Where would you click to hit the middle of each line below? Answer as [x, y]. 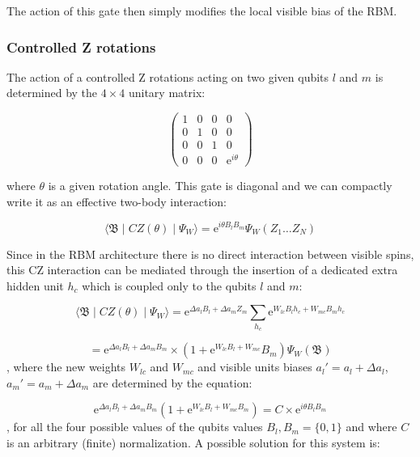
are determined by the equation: [172, 382]
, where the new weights [66, 367]
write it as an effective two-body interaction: [117, 201]
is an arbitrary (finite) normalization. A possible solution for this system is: [193, 442]
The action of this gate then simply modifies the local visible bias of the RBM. [202, 11]
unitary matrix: [167, 93]
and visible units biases [255, 367]
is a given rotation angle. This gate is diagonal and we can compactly [220, 186]
